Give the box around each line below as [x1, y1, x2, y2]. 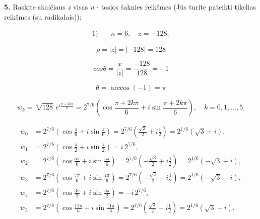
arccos [110, 84, 129, 92]
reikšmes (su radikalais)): [4, 11, 82, 22]
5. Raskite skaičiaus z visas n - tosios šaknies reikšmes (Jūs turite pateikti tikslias [4, 2, 256, 12]
